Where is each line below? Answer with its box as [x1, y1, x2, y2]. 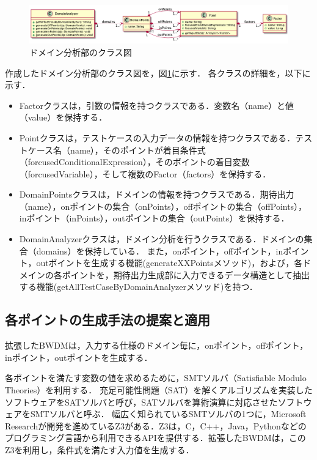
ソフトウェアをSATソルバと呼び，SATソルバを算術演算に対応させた [5, 395, 278, 408]
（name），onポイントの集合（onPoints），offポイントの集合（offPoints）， [19, 199, 307, 212]
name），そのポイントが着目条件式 [70, 143, 206, 156]
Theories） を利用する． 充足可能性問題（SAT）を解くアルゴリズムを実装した [5, 384, 313, 396]
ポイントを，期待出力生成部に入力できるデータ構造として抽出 [62, 268, 310, 281]
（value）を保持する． [19, 111, 107, 124]
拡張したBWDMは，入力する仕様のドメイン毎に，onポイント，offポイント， [5, 339, 308, 352]
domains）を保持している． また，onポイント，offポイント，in [36, 244, 283, 257]
